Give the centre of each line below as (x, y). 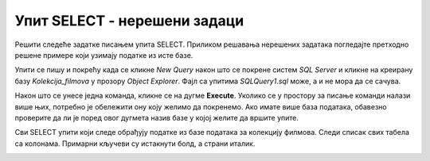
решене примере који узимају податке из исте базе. (104, 55)
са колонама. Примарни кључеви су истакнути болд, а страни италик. (135, 144)
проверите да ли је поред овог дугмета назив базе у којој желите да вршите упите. (156, 117)
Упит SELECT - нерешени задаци (129, 21)
